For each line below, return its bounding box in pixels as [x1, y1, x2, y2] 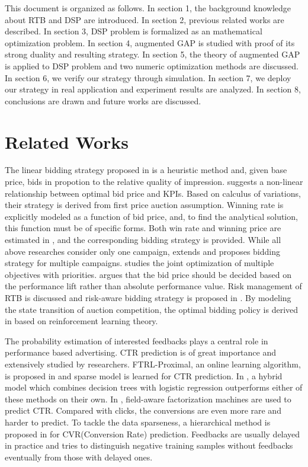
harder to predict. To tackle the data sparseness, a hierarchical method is [5, 415, 271, 428]
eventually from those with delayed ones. [5, 450, 153, 463]
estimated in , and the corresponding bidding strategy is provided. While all [5, 233, 281, 246]
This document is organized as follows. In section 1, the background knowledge [5, 2, 291, 14]
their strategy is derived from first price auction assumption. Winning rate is [5, 199, 284, 211]
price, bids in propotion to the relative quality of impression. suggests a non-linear [5, 175, 303, 188]
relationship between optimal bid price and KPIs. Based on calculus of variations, [5, 187, 301, 199]
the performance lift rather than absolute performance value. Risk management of [5, 280, 302, 292]
